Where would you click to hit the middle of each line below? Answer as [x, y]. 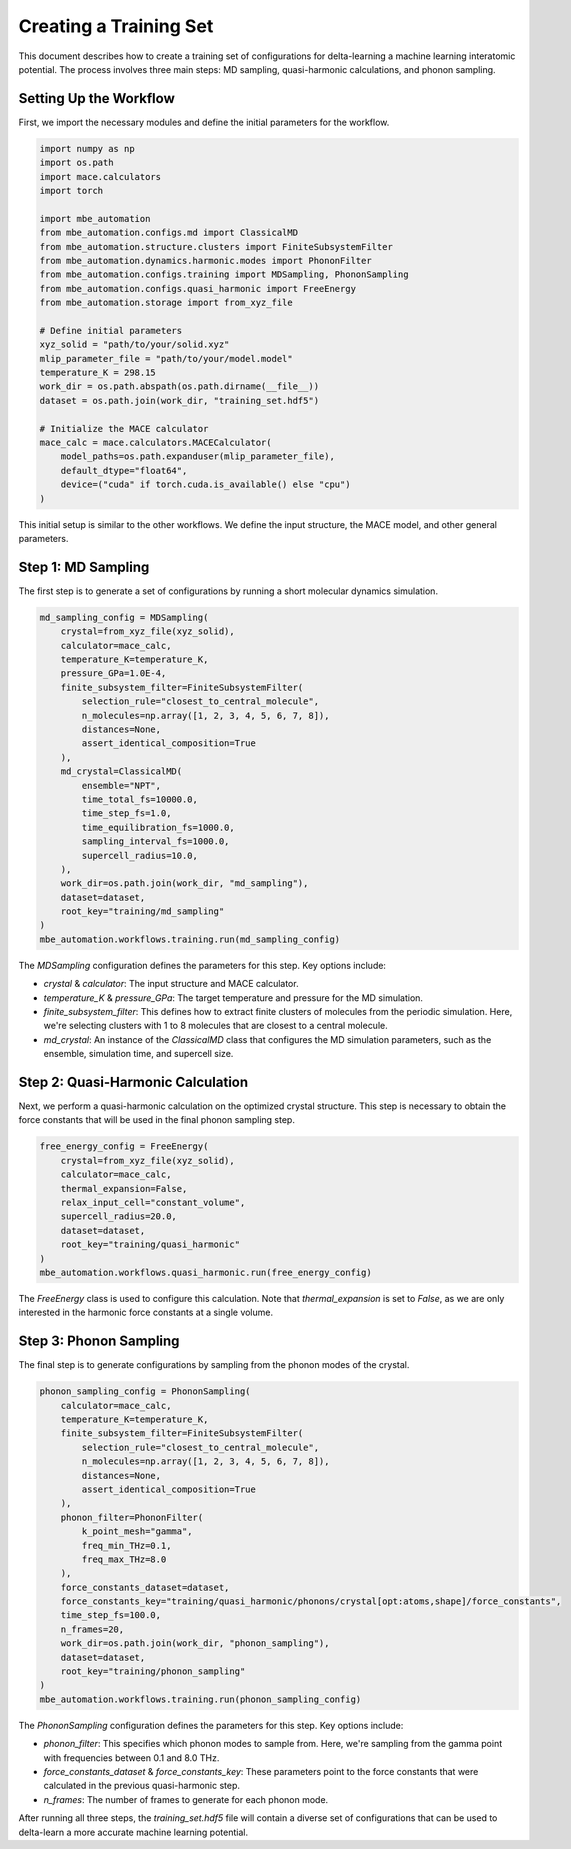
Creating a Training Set [116, 26]
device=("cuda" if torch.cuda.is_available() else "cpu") [205, 484]
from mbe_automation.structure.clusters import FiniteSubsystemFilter [216, 246]
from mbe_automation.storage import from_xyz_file [166, 303]
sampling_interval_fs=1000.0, [155, 841]
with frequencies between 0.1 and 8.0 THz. [131, 1757]
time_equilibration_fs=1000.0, [158, 827]
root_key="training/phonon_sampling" [153, 1671]
